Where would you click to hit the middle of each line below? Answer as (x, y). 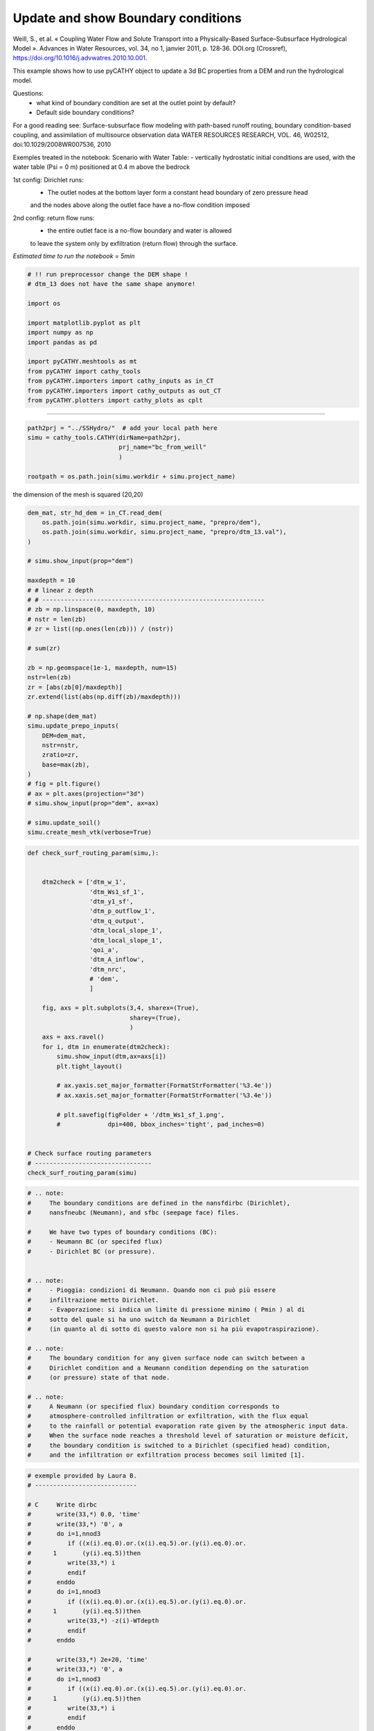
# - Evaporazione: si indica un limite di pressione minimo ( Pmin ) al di (166, 1310)
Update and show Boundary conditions (127, 18)
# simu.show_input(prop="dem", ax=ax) (93, 804)
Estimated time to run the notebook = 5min (74, 255)
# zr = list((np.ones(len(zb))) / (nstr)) (100, 629)
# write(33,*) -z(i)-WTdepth (93, 1621)
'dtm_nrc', (108, 969)
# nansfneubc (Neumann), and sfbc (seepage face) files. (133, 1213)
